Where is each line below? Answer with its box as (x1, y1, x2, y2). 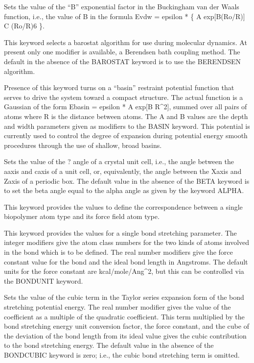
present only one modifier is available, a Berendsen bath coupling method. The (4, 47, 240, 57)
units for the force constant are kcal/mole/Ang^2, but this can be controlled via (4, 266, 244, 276)
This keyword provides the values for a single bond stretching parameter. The (4, 227, 237, 238)
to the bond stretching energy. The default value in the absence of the (4, 340, 214, 350)
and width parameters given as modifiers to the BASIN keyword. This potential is (4, 121, 250, 131)
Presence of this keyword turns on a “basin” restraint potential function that (4, 82, 234, 93)
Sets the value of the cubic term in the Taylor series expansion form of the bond (4, 292, 244, 302)
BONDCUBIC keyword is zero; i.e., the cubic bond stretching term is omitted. (4, 350, 240, 360)
